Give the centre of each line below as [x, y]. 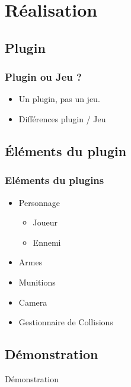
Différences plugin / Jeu [62, 118]
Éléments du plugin [66, 150]
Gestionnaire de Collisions [66, 322]
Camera [33, 302]
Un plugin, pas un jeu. [59, 99]
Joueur [45, 222]
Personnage [39, 202]
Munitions [37, 282]
